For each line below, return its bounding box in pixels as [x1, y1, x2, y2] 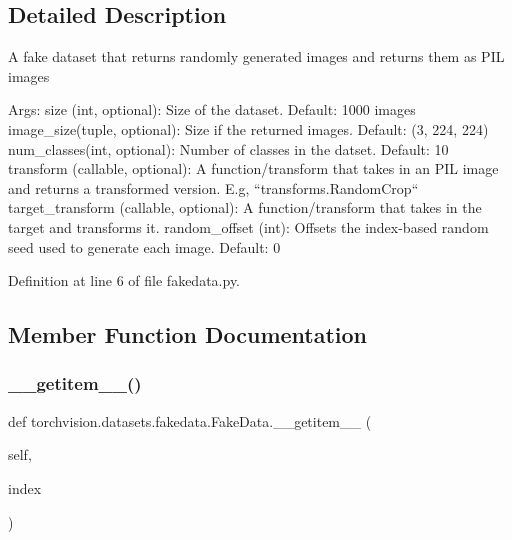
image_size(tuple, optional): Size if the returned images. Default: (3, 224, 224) [8, 118, 489, 139]
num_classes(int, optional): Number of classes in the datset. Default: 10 [8, 138, 449, 159]
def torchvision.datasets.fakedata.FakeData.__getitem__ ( [8, 410, 372, 431]
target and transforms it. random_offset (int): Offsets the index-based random [8, 216, 489, 237]
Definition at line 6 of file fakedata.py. [8, 270, 241, 291]
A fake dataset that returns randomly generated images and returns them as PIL [8, 46, 505, 67]
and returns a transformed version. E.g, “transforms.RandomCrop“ [8, 177, 419, 198]
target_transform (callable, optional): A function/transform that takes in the [8, 197, 482, 218]
